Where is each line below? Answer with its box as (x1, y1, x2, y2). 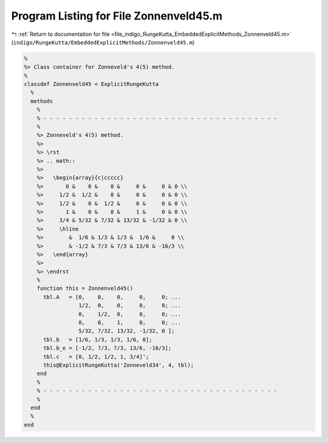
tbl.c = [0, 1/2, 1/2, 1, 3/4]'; (43, 353, 149, 360)
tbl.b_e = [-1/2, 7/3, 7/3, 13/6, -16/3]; (43, 344, 172, 352)
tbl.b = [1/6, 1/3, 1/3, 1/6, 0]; (43, 336, 152, 343)
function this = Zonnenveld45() (36, 285, 134, 292)
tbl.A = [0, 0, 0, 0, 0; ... (43, 293, 182, 301)
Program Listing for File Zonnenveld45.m (11, 9, 223, 23)
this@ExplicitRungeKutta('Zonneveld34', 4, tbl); (43, 361, 194, 368)
